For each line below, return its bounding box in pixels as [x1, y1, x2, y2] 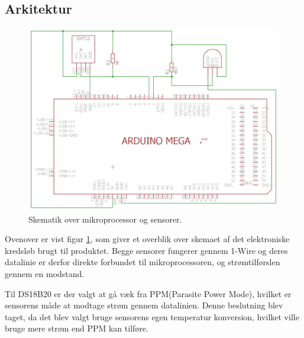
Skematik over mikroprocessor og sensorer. [28, 213, 182, 225]
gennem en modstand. [5, 268, 85, 280]
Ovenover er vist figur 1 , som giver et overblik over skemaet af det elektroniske [5, 233, 290, 245]
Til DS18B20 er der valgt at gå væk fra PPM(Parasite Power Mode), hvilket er [5, 287, 292, 300]
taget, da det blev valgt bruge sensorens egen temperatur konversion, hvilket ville [5, 310, 299, 323]
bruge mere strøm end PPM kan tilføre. [5, 322, 148, 334]
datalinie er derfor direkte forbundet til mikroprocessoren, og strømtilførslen [5, 256, 280, 268]
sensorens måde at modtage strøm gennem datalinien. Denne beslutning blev [5, 299, 283, 311]
